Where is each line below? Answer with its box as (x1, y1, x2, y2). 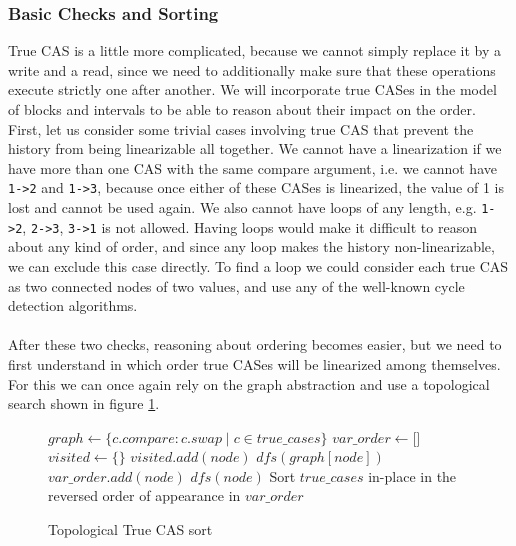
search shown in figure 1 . (8, 393, 160, 414)
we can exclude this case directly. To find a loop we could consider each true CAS (8, 255, 509, 276)
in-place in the (368, 465, 457, 486)
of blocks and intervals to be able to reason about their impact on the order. (8, 99, 476, 119)
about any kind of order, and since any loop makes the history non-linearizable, (8, 236, 495, 257)
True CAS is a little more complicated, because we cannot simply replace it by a (8, 40, 502, 61)
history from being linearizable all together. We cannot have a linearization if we (8, 138, 502, 159)
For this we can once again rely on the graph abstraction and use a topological (8, 373, 490, 394)
